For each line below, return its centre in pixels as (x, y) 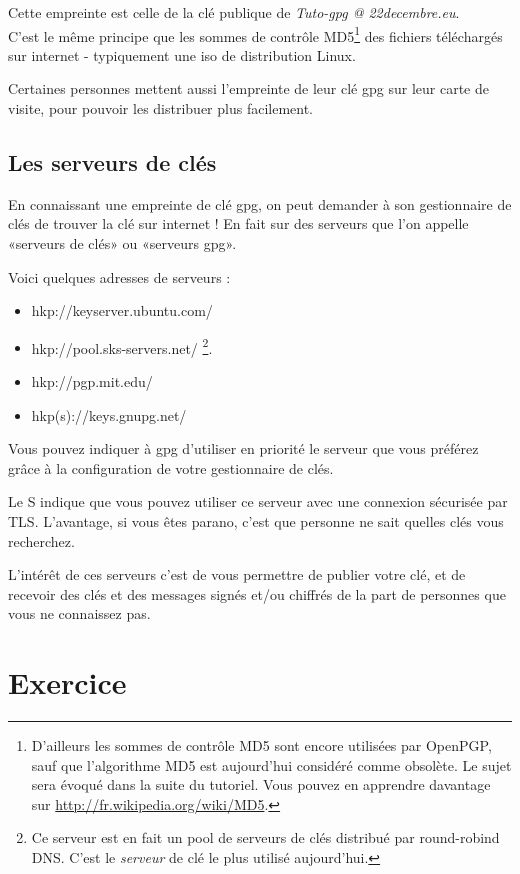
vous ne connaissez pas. (79, 613)
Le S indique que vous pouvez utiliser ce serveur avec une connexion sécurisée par (258, 501)
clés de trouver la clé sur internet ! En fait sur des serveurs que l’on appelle (238, 223)
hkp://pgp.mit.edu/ (92, 381)
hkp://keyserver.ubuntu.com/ (122, 310)
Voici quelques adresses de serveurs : (119, 276)
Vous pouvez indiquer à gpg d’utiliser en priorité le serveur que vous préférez (243, 448)
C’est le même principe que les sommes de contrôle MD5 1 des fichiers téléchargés (255, 34)
